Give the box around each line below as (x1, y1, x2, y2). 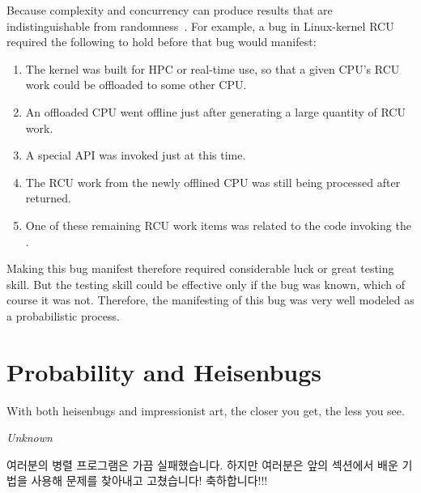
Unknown (6, 429, 53, 446)
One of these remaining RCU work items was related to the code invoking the (25, 216, 411, 233)
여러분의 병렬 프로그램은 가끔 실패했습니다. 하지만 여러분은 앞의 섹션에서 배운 (6, 456, 398, 473)
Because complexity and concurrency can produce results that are (6, 2, 333, 18)
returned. (25, 189, 71, 206)
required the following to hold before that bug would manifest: (6, 33, 317, 50)
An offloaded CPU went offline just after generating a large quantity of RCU (25, 103, 406, 120)
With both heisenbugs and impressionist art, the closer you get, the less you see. (6, 402, 405, 419)
